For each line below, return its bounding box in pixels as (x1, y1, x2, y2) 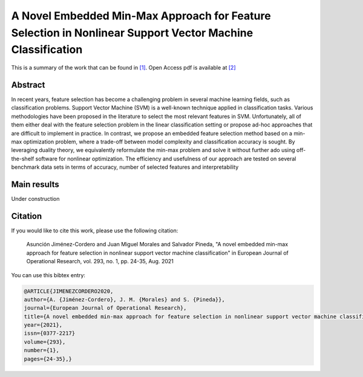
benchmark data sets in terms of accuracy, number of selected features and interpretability (11, 163, 239, 171)
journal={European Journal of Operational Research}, (24, 304, 187, 312)
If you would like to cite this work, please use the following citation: (11, 227, 178, 234)
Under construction (11, 195, 60, 203)
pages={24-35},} (24, 355, 73, 362)
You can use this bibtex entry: (11, 271, 86, 278)
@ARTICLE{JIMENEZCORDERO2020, (24, 287, 114, 295)
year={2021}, (24, 321, 63, 329)
